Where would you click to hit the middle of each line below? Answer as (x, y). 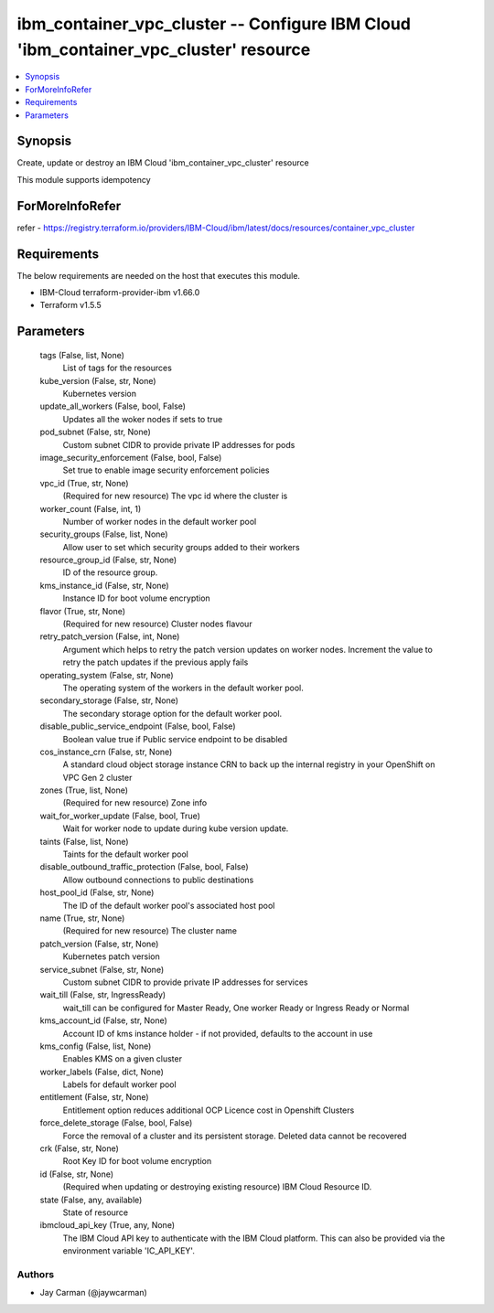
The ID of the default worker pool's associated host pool (169, 905)
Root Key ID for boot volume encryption (137, 1161)
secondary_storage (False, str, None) (109, 700)
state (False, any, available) (91, 1200)
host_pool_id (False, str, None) (97, 892)
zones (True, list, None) (84, 790)
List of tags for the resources (118, 368)
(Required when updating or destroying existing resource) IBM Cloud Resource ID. (217, 1187)
